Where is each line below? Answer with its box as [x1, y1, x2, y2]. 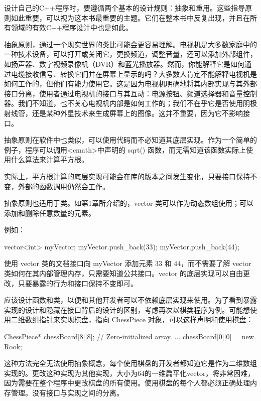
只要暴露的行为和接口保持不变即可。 [18, 278, 138, 288]
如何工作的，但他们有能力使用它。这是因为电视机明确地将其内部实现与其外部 [4, 78, 257, 89]
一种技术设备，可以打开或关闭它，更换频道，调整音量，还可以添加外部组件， [4, 49, 257, 59]
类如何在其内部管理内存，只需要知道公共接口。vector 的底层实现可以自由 [4, 268, 243, 279]
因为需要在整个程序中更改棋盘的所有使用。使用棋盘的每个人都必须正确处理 [4, 377, 250, 388]
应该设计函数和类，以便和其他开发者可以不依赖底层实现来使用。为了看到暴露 [4, 295, 257, 305]
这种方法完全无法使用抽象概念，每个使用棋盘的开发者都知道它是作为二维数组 [4, 358, 257, 368]
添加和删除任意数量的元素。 [4, 207, 95, 218]
